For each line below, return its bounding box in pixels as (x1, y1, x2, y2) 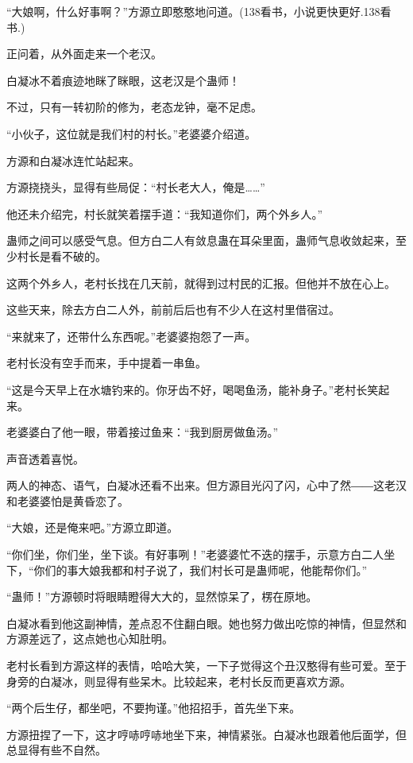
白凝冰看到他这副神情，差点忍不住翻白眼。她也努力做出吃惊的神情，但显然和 (6, 614, 407, 631)
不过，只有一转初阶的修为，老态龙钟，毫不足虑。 (6, 99, 262, 115)
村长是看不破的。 (17, 247, 106, 264)
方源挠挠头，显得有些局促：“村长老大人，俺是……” (6, 179, 265, 196)
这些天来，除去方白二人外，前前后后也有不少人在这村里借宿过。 (6, 301, 340, 318)
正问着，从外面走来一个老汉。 (6, 45, 162, 62)
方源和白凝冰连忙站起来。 (6, 152, 140, 168)
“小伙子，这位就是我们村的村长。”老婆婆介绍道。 (6, 125, 257, 141)
